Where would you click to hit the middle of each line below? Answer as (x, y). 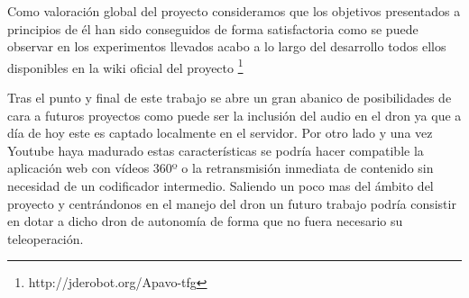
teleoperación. (46, 238)
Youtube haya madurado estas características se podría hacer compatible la (216, 150)
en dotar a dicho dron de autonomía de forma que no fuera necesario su (205, 221)
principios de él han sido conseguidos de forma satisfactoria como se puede (213, 28)
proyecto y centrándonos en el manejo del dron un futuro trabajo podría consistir (232, 203)
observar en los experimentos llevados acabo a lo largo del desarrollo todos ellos (227, 46)
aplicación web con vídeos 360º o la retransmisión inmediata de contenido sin (221, 168)
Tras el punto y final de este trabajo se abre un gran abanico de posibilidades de (230, 98)
